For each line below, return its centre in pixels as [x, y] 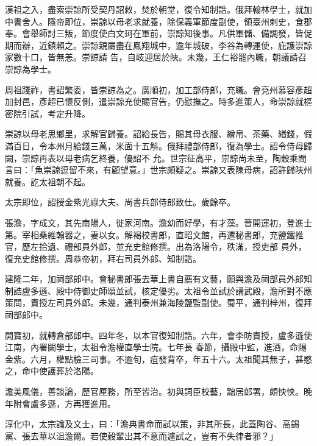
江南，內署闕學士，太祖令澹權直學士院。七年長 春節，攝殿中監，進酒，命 [151, 347]
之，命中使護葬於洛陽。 [52, 371]
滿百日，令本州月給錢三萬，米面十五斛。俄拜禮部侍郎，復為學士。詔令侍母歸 [158, 145]
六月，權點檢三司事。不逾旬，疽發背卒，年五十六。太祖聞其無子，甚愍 [171, 359]
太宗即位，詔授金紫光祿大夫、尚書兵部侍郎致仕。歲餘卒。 [120, 202]
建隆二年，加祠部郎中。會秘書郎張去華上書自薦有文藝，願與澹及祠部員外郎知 [158, 279]
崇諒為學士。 [30, 69]
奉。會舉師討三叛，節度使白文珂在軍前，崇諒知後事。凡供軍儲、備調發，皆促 [158, 33]
